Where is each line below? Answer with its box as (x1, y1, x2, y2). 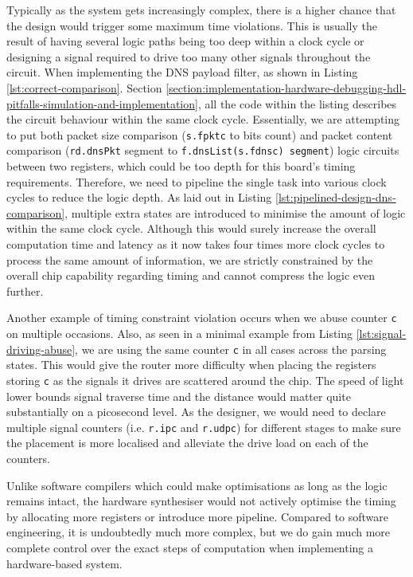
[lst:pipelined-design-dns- (275, 189, 396, 206)
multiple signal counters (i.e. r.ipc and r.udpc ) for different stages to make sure (6, 418, 401, 435)
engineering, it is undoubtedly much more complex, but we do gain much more (6, 524, 391, 540)
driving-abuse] (6, 340, 76, 357)
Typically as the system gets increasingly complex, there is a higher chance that (6, 2, 396, 18)
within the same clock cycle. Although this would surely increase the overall (6, 220, 376, 237)
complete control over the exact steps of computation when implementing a (6, 539, 374, 555)
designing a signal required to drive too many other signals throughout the (6, 48, 371, 65)
